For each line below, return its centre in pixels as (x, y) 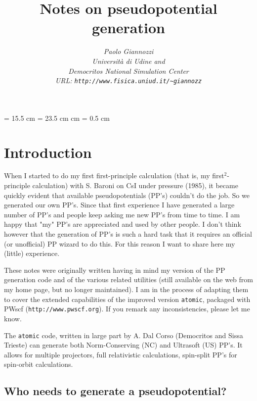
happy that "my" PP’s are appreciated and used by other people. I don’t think (123, 224)
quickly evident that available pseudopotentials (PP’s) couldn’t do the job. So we (127, 195)
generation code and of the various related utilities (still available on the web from (128, 279)
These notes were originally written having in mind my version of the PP (115, 270)
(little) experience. (32, 253)
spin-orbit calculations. (39, 364)
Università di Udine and (128, 61)
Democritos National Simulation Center (128, 71)
